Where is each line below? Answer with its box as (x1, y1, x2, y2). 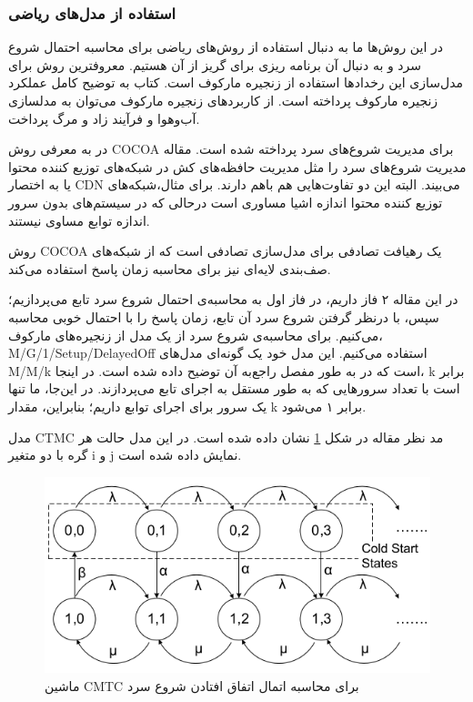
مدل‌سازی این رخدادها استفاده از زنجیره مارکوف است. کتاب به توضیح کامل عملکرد (8, 73, 464, 92)
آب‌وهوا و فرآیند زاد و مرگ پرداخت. (8, 108, 200, 127)
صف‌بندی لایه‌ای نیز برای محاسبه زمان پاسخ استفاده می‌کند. (8, 259, 331, 278)
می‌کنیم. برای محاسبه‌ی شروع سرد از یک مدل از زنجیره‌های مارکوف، (8, 325, 383, 344)
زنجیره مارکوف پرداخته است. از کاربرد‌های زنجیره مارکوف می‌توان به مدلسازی (8, 91, 438, 109)
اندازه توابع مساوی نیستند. (8, 210, 150, 229)
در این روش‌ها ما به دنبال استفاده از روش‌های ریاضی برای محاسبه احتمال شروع (8, 37, 443, 56)
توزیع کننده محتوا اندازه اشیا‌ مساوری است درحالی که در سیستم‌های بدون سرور (8, 192, 443, 211)
